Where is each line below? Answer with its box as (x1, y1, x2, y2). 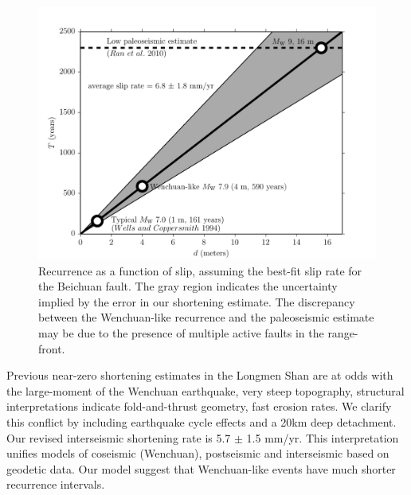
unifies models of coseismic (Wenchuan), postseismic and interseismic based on (6, 445, 389, 462)
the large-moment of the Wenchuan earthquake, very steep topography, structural (6, 382, 405, 399)
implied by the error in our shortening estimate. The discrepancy (38, 293, 355, 310)
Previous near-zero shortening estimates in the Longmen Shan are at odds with (6, 367, 393, 384)
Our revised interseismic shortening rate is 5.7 (6, 429, 231, 446)
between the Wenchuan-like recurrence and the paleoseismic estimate (38, 309, 374, 325)
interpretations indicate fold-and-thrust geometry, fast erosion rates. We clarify (6, 398, 392, 415)
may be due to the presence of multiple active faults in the (38, 324, 324, 341)
